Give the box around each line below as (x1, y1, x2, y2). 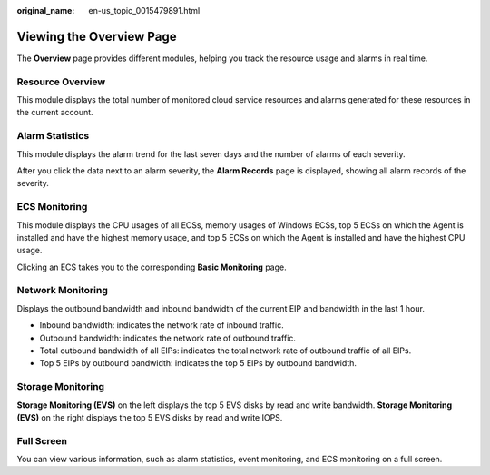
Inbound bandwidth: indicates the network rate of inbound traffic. (39, 320, 285, 331)
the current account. (16, 107, 94, 118)
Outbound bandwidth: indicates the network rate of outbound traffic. (39, 332, 297, 343)
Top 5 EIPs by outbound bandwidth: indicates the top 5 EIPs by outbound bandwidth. (39, 358, 358, 369)
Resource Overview (16, 75, 106, 88)
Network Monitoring (16, 284, 108, 297)
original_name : (16, 5, 75, 15)
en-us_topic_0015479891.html (88, 5, 201, 15)
